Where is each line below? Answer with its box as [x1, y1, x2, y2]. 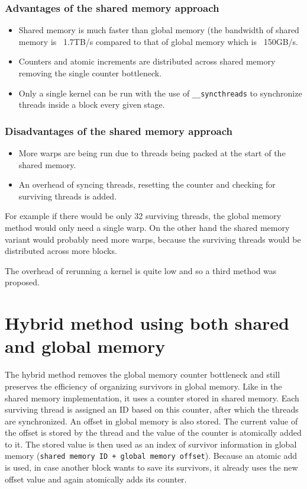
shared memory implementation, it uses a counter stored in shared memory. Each [5, 391, 299, 404]
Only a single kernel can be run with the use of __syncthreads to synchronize [18, 86, 302, 99]
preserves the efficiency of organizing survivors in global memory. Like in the [5, 379, 282, 392]
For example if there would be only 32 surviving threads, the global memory [5, 210, 282, 222]
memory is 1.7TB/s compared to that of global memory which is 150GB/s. [18, 35, 298, 47]
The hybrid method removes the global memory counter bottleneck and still [5, 368, 280, 381]
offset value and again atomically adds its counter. [5, 472, 187, 485]
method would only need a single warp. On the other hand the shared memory [5, 221, 290, 234]
